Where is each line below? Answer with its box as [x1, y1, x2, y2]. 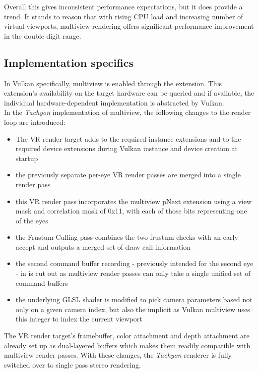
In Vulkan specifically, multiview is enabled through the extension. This [4, 78, 222, 88]
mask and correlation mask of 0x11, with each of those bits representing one [15, 206, 247, 216]
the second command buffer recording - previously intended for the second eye [15, 258, 254, 268]
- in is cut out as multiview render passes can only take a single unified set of [15, 268, 251, 278]
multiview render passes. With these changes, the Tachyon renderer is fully [4, 350, 232, 360]
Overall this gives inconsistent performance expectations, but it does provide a [4, 1, 243, 11]
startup [15, 153, 38, 163]
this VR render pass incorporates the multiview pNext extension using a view [15, 196, 252, 206]
